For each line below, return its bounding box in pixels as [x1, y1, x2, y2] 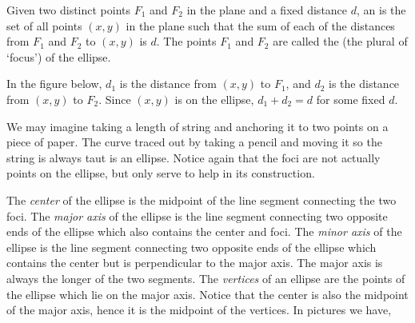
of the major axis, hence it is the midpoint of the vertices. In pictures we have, [6, 301, 392, 318]
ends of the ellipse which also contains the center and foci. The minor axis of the [6, 223, 402, 240]
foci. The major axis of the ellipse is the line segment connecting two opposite [6, 207, 388, 224]
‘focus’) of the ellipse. [6, 48, 111, 65]
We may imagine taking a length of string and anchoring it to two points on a [6, 118, 389, 134]
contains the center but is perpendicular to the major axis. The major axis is [6, 254, 383, 271]
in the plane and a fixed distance [186, 2, 348, 18]
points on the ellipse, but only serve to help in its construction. [6, 165, 315, 181]
